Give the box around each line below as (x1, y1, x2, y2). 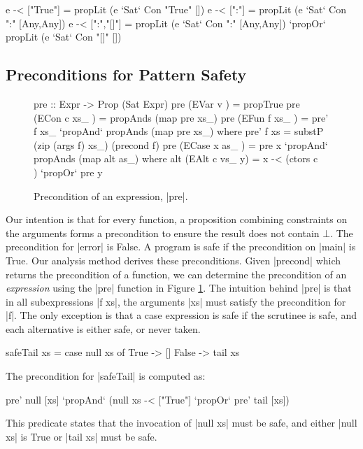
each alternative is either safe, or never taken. (6, 321, 201, 336)
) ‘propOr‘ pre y (34, 164, 103, 179)
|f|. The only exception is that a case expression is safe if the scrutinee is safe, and (6, 308, 357, 322)
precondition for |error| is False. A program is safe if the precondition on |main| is (6, 239, 356, 254)
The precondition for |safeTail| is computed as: (6, 369, 206, 383)
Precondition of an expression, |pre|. (34, 188, 188, 203)
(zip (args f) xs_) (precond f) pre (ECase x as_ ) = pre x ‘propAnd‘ (34, 137, 328, 152)
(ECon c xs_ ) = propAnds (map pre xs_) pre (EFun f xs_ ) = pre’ (34, 110, 329, 124)
